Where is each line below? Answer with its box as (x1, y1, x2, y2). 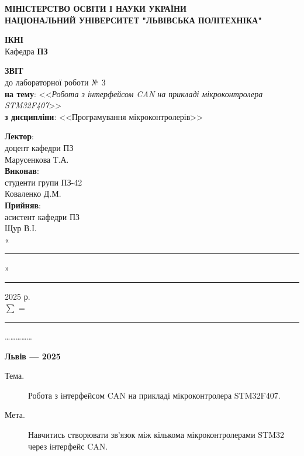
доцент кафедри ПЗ (5, 141, 74, 153)
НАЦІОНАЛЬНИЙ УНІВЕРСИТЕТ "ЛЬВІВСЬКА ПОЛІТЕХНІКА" (5, 13, 262, 26)
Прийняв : (5, 198, 41, 211)
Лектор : (5, 130, 34, 142)
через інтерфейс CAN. (28, 440, 108, 452)
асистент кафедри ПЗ (5, 210, 80, 222)
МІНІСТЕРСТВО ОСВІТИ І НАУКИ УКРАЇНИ (5, 2, 186, 14)
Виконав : (5, 164, 39, 177)
